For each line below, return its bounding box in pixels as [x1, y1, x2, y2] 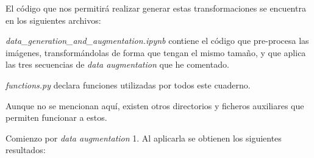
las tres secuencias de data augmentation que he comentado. [5, 58, 229, 71]
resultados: [5, 143, 46, 156]
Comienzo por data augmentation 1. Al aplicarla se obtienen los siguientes [5, 131, 282, 144]
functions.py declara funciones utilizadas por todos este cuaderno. [5, 78, 251, 91]
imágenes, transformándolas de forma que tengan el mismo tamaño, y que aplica [5, 46, 306, 59]
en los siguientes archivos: [5, 13, 101, 26]
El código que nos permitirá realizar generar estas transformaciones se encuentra [5, 2, 306, 14]
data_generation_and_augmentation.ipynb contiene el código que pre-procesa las [5, 34, 309, 47]
